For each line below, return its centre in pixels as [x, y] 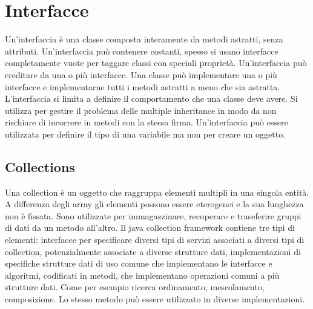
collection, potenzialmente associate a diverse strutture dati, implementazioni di [153, 251]
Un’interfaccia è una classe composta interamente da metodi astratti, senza [144, 39]
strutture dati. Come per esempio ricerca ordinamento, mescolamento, [135, 287]
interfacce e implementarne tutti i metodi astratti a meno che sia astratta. [143, 86]
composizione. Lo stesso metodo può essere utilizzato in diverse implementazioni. [155, 299]
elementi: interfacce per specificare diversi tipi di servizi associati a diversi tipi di [155, 240]
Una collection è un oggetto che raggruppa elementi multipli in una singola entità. [157, 192]
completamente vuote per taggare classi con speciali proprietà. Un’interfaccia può [156, 63]
